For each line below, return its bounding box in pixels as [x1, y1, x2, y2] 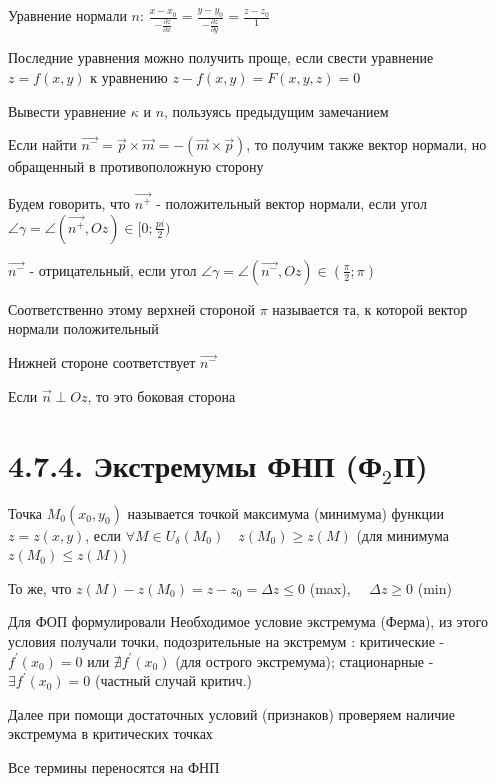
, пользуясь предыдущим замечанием [164, 100, 389, 121]
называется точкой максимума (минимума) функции [127, 502, 445, 523]
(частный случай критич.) [94, 670, 252, 691]
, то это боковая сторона [87, 385, 236, 406]
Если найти [8, 134, 77, 155]
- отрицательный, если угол [29, 259, 197, 280]
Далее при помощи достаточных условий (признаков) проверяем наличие [8, 703, 456, 724]
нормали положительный [8, 318, 159, 339]
